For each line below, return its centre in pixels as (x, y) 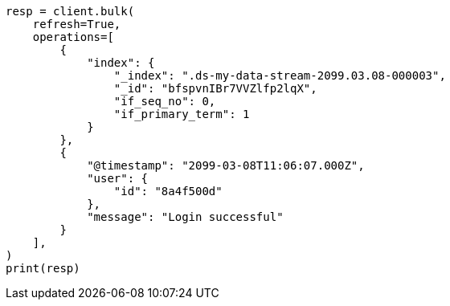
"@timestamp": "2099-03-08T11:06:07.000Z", (226, 165)
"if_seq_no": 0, (165, 101)
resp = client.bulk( (70, 11)
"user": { (118, 178)
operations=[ (73, 37)
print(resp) (43, 268)
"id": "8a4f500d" (168, 191)
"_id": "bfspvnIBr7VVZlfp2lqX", (215, 88)
